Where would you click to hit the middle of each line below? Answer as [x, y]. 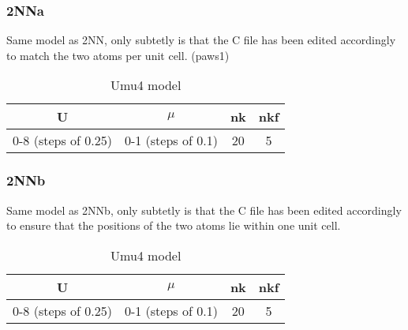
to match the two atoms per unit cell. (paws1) [118, 55]
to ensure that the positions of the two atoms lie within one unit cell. [174, 225]
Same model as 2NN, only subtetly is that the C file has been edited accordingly [201, 40]
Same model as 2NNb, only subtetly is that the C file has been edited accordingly [204, 210]
